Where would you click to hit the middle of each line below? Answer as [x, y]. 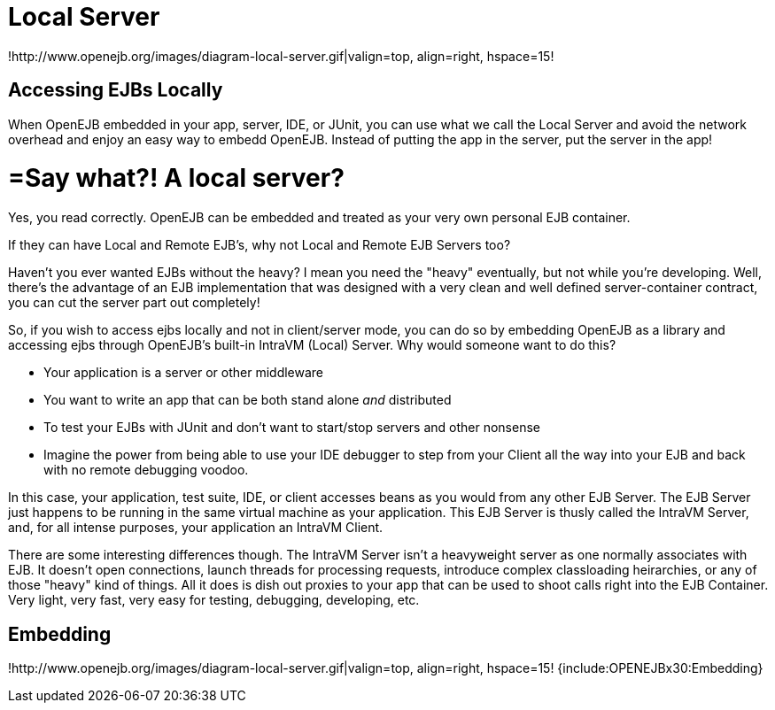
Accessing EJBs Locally [116, 90]
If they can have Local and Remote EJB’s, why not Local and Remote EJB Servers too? [260, 245]
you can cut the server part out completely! [134, 303]
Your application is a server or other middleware [184, 373]
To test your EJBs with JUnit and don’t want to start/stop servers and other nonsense [292, 428]
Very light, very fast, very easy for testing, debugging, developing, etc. [214, 600]
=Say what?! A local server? [176, 178]
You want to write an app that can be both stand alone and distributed [248, 400]
